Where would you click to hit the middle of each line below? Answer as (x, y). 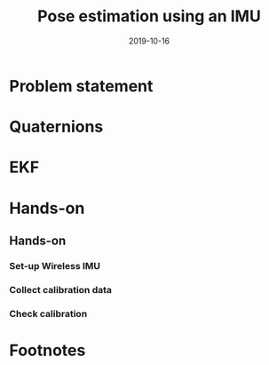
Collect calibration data (61, 290)
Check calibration (48, 313)
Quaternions (56, 127)
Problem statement (81, 86)
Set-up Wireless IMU (55, 266)
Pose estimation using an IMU (149, 16)
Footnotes (47, 350)
